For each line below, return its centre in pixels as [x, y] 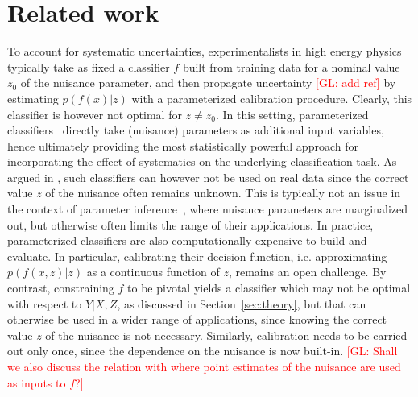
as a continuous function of [153, 272]
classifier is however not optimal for [95, 114]
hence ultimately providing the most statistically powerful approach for [183, 145]
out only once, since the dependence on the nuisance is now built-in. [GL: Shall [203, 351]
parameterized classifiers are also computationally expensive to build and [187, 240]
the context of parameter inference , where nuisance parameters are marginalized [208, 209]
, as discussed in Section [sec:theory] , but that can [242, 303]
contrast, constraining [61, 288]
